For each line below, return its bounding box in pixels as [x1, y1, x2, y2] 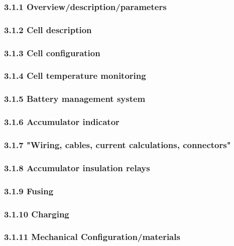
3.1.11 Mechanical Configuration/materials [4, 230, 180, 243]
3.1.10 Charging [4, 207, 69, 220]
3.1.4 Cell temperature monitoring [4, 69, 146, 82]
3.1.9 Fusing [4, 184, 54, 197]
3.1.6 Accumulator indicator [4, 115, 120, 128]
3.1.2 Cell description [4, 23, 92, 36]
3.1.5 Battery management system [4, 92, 146, 105]
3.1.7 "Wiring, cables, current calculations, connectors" [4, 138, 231, 151]
